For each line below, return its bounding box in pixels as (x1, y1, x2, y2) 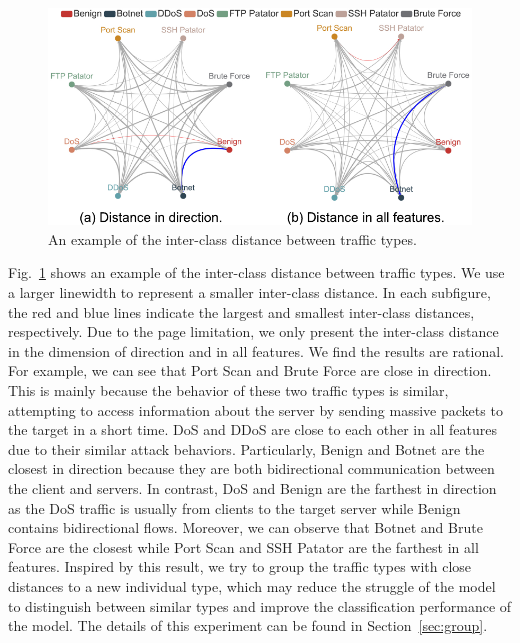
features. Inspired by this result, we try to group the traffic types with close (8, 556, 472, 577)
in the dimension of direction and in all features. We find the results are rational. (8, 340, 504, 361)
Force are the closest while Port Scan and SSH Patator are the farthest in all (8, 536, 479, 557)
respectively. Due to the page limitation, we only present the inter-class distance (8, 321, 499, 342)
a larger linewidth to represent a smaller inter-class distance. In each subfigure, (8, 282, 491, 303)
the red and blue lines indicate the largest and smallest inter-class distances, (8, 301, 475, 322)
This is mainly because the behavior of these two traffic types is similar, (8, 380, 449, 401)
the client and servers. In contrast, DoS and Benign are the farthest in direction (8, 478, 497, 499)
